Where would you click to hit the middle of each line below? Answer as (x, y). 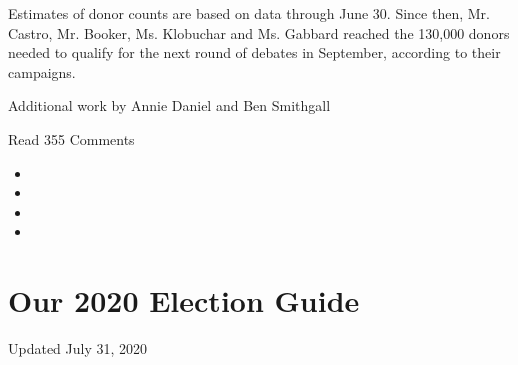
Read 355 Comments (71, 138)
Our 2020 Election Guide (184, 300)
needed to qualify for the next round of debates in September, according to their (254, 52)
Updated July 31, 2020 (78, 348)
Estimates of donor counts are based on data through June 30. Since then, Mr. (249, 13)
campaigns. (42, 71)
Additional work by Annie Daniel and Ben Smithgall (169, 105)
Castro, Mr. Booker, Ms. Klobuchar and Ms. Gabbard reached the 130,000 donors (259, 32)
